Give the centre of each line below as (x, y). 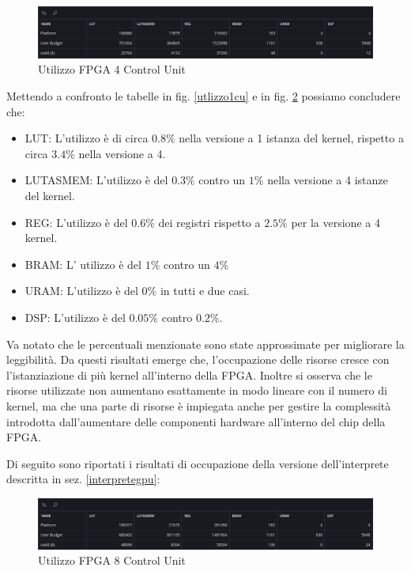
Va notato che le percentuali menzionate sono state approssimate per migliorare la (205, 344)
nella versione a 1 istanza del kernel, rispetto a (291, 138)
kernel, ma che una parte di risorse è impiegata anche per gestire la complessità (199, 405)
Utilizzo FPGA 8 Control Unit (112, 560)
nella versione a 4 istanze (328, 180)
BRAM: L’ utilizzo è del (83, 264)
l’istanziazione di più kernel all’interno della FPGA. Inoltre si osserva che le (189, 374)
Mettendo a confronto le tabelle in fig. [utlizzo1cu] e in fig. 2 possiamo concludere (204, 96)
